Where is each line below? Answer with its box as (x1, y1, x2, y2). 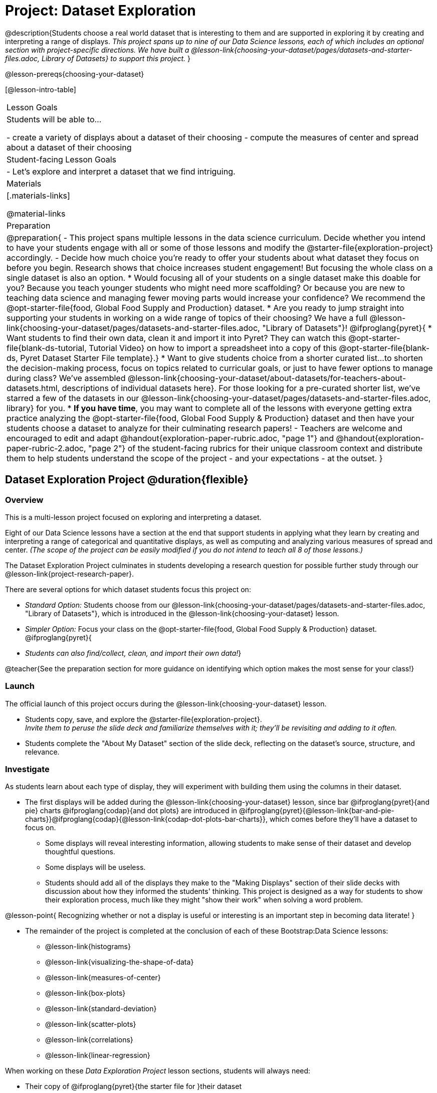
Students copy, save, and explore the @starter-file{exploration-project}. (25, 714, 262, 723)
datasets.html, (7, 383, 60, 393)
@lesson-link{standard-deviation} (45, 1004, 157, 1013)
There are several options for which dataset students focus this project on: (5, 585, 251, 594)
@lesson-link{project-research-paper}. (5, 569, 134, 578)
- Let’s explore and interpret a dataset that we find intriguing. (7, 166, 236, 176)
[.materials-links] (7, 190, 70, 201)
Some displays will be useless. (45, 863, 146, 872)
